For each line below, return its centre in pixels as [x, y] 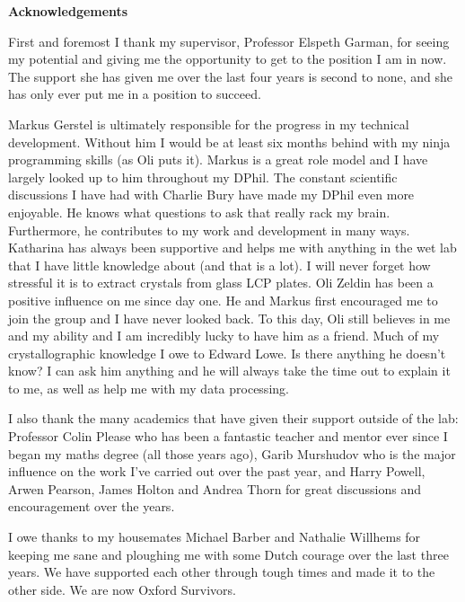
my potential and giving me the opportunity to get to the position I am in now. [228, 59]
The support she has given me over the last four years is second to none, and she [230, 76]
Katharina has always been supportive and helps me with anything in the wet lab [232, 248]
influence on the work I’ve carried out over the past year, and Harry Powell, [217, 471]
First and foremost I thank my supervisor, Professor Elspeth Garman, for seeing [229, 41]
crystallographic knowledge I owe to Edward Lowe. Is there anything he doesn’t [227, 353]
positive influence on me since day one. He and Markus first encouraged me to [223, 300]
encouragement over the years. [92, 506]
